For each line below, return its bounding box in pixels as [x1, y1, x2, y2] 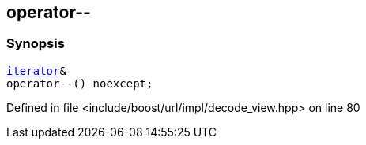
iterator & [6, 64, 66, 77]
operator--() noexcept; [6, 76, 153, 90]
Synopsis [6, 35, 65, 52]
